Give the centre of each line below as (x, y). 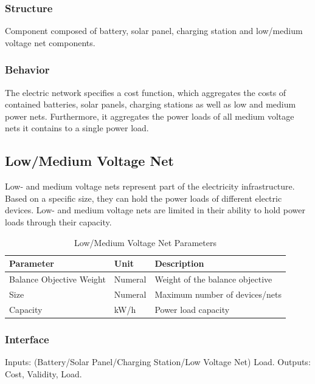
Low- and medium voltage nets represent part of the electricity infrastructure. (150, 186)
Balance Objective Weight (57, 279)
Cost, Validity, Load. (43, 373)
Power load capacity (192, 309)
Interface (27, 339)
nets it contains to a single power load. (77, 128)
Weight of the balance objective (213, 279)
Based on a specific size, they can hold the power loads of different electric (144, 198)
